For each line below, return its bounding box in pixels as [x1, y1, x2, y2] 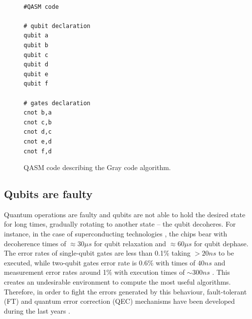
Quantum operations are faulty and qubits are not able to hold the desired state [4, 209, 246, 219]
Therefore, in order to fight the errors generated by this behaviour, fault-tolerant [4, 286, 247, 296]
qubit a [24, 32, 49, 39]
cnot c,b [24, 118, 52, 126]
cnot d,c [24, 128, 52, 136]
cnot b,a [24, 109, 52, 116]
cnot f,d [24, 147, 52, 155]
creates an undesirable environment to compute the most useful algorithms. [4, 277, 231, 287]
